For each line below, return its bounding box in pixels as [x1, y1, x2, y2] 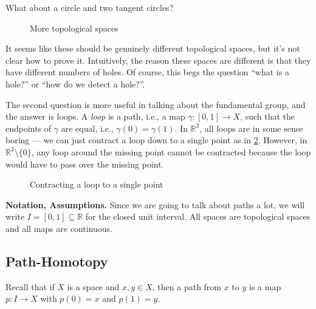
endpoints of [5, 121, 52, 134]
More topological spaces [30, 21, 118, 34]
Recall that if [5, 280, 55, 293]
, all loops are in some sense [199, 121, 303, 134]
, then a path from [152, 280, 222, 293]
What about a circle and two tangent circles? [5, 1, 174, 13]
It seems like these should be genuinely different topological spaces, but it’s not [5, 42, 300, 55]
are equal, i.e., [61, 121, 114, 134]
